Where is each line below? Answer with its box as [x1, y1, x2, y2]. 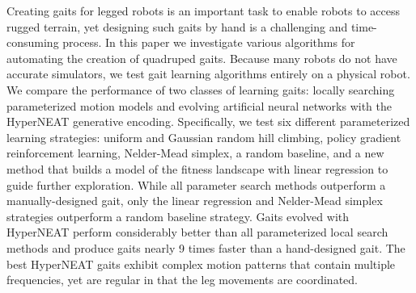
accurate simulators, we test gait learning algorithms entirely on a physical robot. [6, 65, 410, 82]
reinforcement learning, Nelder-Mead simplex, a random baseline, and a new [6, 144, 384, 161]
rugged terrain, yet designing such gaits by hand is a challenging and [6, 18, 348, 35]
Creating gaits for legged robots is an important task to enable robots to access [6, 2, 401, 19]
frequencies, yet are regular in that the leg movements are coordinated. [6, 271, 358, 288]
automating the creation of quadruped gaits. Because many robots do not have [6, 49, 397, 66]
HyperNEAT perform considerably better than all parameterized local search [6, 224, 388, 241]
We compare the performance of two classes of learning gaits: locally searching [6, 81, 395, 98]
